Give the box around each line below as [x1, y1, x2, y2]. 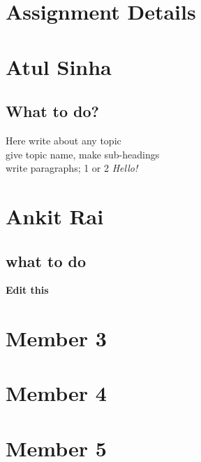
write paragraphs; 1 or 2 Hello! [6, 161, 138, 175]
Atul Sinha [6, 52, 112, 81]
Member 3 [6, 324, 107, 353]
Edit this [6, 283, 49, 297]
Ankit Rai [6, 201, 104, 230]
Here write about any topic [6, 133, 121, 147]
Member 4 [6, 379, 107, 407]
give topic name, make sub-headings [6, 147, 160, 161]
